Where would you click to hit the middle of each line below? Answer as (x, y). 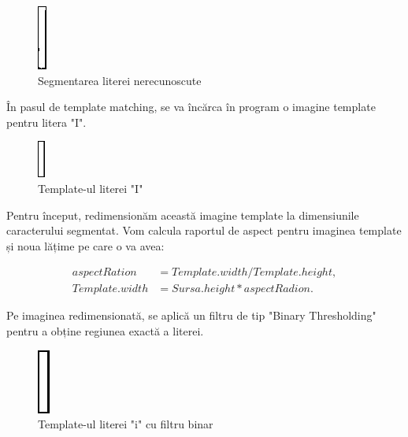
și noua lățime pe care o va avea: (85, 245)
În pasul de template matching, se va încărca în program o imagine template (191, 107)
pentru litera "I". (46, 122)
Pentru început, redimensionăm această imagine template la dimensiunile (183, 215)
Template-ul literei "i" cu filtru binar (126, 424)
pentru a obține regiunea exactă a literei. (105, 331)
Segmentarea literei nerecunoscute (120, 80)
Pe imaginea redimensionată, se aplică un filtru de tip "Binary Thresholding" (191, 315)
